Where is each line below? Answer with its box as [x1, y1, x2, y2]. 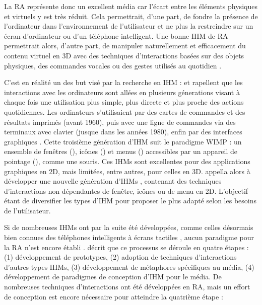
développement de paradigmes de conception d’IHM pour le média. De [4, 271, 222, 282]
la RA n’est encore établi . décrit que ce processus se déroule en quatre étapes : [4, 242, 249, 252]
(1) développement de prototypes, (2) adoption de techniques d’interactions [4, 252, 237, 262]
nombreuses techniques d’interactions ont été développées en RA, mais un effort [4, 281, 250, 292]
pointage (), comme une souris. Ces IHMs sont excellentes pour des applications [4, 156, 250, 166]
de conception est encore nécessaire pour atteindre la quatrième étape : [4, 291, 223, 301]
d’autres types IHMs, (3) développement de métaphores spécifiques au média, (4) [4, 261, 254, 272]
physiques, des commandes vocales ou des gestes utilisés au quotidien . [4, 60, 222, 70]
